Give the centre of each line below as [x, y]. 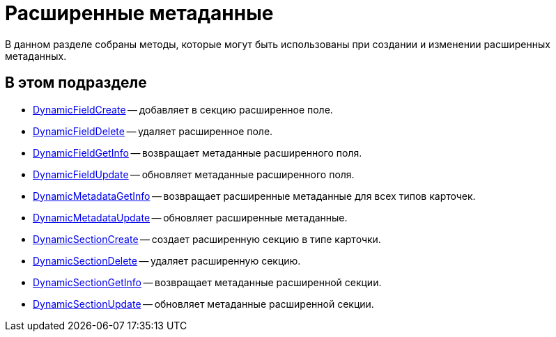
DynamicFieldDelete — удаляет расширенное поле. [153, 131]
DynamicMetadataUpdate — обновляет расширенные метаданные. [190, 217]
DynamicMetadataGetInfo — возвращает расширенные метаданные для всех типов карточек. [254, 196]
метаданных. [36, 56]
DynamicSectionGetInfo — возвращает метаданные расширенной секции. [207, 282]
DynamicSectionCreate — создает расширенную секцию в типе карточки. [207, 239]
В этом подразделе [76, 83]
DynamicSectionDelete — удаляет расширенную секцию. [167, 260]
